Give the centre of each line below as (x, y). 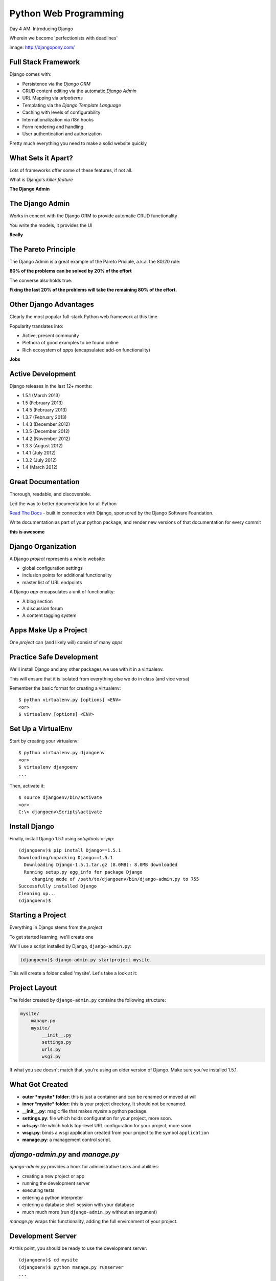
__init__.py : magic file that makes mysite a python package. (85, 1111)
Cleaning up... (38, 893)
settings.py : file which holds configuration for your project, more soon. (97, 1118)
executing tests (38, 1190)
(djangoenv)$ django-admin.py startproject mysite (85, 960)
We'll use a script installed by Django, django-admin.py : (70, 946)
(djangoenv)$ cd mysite (48, 1260)
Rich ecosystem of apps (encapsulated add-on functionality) (86, 350)
